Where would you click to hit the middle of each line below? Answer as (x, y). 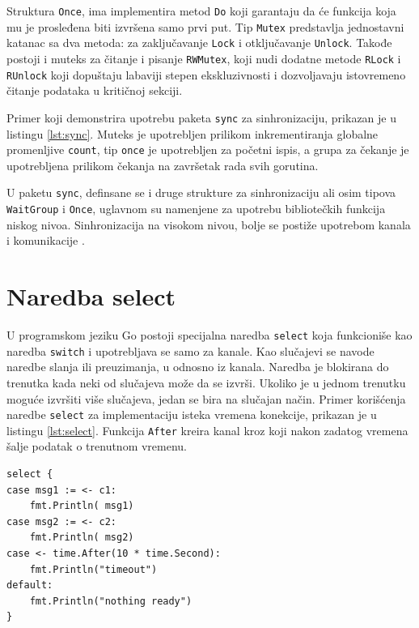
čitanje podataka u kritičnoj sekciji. (95, 90)
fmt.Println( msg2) (82, 538)
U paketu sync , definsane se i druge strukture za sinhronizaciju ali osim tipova (201, 192)
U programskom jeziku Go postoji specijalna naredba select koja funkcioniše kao (209, 335)
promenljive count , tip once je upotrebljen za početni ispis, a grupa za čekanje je (208, 150)
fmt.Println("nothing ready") (111, 601)
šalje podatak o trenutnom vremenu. (97, 446)
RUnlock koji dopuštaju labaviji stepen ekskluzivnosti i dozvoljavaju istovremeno (206, 74)
